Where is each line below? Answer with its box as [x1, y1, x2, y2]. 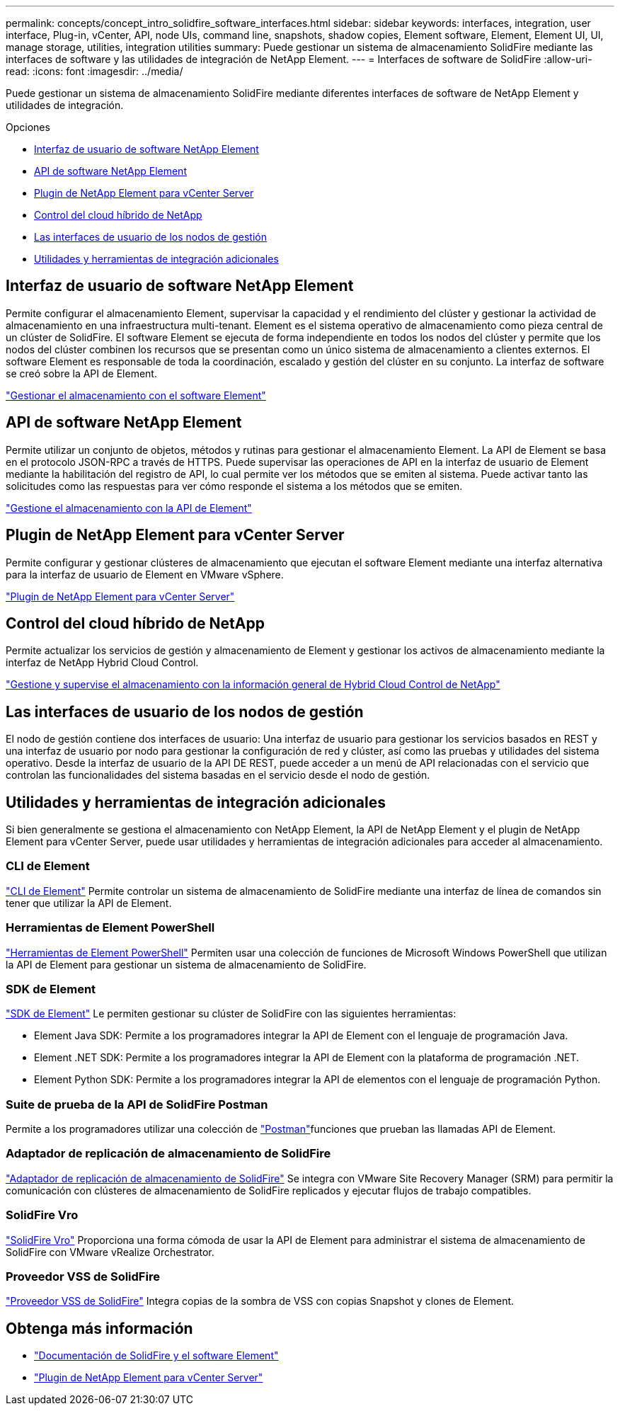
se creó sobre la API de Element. [6, 367, 157, 379]
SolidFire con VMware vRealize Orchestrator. [6, 1245, 214, 1258]
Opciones [6, 121, 50, 133]
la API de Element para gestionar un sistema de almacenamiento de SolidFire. [6, 958, 367, 971]
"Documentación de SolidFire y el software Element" [34, 1349, 279, 1362]
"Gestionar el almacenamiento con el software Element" [6, 389, 266, 401]
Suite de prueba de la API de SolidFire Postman [6, 1097, 268, 1112]
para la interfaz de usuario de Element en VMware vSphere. [6, 568, 284, 581]
